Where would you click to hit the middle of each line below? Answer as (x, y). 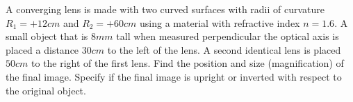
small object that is (47, 36)
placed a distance (42, 49)
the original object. (46, 90)
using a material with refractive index (220, 22)
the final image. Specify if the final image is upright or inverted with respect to (174, 76)
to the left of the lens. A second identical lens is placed (224, 49)
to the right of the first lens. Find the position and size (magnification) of (188, 63)
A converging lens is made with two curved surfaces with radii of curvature (165, 9)
